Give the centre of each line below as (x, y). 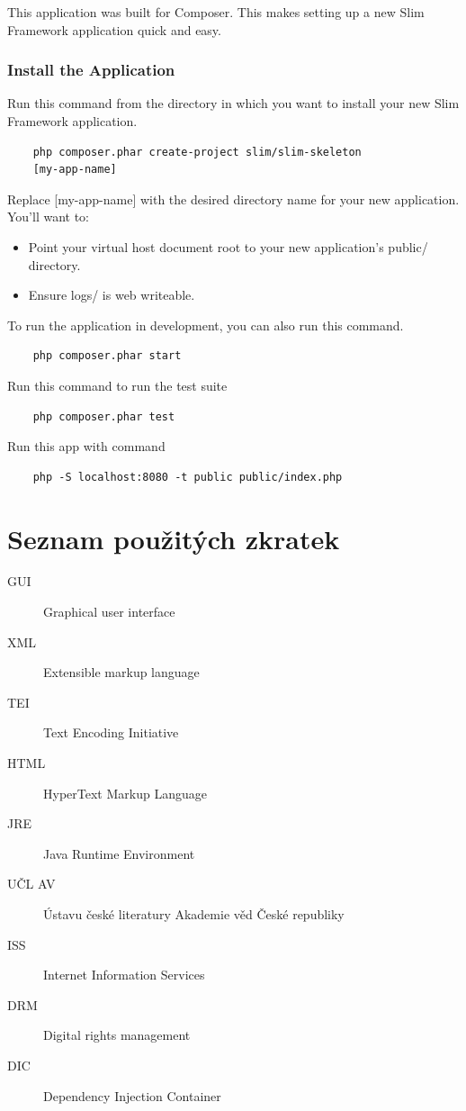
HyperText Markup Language (125, 793)
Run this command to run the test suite (117, 385)
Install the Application (91, 70)
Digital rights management (117, 1035)
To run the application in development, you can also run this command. (206, 325)
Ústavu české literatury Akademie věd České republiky (194, 913)
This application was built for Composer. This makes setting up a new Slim (216, 12)
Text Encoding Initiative (111, 732)
